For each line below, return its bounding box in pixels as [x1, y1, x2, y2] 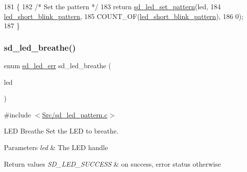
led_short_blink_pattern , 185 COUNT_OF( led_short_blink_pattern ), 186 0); [4, 11, 244, 21]
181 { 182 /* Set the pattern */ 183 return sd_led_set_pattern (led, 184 [4, 1, 221, 11]
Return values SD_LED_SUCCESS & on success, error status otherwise [4, 158, 221, 169]
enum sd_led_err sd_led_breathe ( [4, 60, 112, 70]
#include [4, 109, 31, 119]
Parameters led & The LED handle [4, 142, 108, 152]
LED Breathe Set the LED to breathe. [4, 126, 119, 136]
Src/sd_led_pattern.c [42, 109, 108, 119]
